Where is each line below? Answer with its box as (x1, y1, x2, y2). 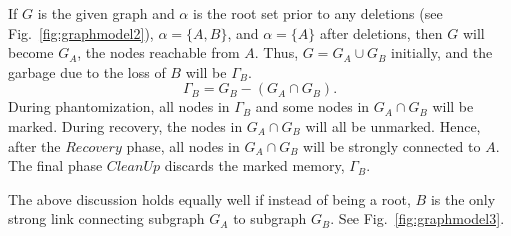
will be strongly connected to (303, 135, 481, 156)
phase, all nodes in (126, 135, 240, 156)
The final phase (8, 155, 103, 176)
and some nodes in (255, 96, 370, 117)
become (8, 42, 54, 63)
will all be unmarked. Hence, (305, 115, 481, 136)
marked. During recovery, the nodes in (8, 115, 243, 136)
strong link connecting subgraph (8, 208, 205, 229)
